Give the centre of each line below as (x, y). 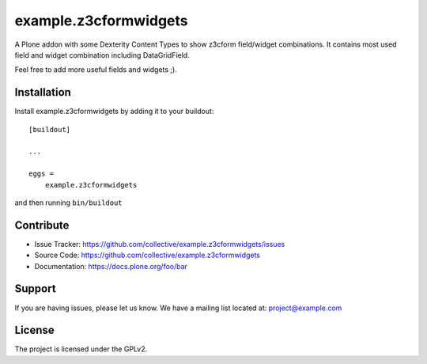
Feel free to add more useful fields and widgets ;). (96, 70)
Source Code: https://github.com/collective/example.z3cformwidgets (147, 255)
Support (35, 289)
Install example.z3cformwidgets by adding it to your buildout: (114, 112)
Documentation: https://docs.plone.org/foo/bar (111, 266)
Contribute (42, 225)
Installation (43, 92)
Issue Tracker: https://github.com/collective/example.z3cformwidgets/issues (160, 244)
